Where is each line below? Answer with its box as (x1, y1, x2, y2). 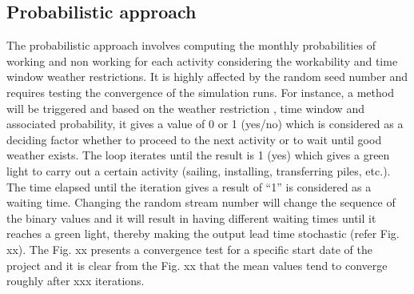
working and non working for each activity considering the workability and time (6, 52, 398, 69)
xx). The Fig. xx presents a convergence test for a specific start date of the (6, 240, 373, 257)
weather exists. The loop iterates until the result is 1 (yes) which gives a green (6, 147, 390, 163)
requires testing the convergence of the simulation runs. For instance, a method (6, 83, 394, 100)
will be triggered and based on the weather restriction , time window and (6, 99, 364, 116)
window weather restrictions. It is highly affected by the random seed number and (6, 68, 408, 85)
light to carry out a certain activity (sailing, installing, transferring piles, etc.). (6, 162, 391, 179)
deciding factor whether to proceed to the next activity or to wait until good (6, 131, 382, 147)
